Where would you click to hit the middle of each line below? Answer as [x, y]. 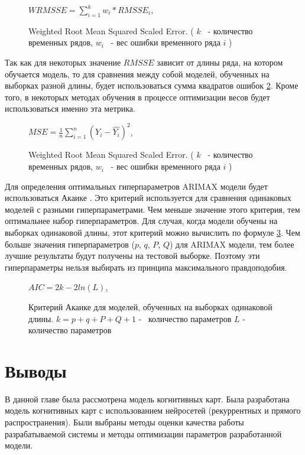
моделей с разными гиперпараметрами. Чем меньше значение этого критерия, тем [152, 209]
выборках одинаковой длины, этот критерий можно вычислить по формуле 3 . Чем [152, 233]
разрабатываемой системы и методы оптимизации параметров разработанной [143, 433]
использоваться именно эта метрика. [70, 108]
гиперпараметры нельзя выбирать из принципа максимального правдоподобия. [146, 267]
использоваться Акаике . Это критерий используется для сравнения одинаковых [148, 198]
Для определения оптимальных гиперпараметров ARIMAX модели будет [136, 186]
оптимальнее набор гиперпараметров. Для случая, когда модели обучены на [141, 221]
